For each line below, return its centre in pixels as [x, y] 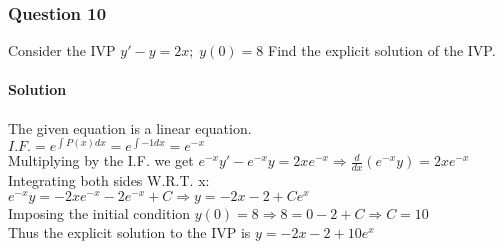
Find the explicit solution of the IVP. [382, 50]
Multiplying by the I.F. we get [101, 160]
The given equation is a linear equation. [130, 127]
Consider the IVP [62, 50]
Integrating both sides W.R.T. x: [109, 180]
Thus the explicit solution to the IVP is [129, 232]
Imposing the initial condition [99, 212]
